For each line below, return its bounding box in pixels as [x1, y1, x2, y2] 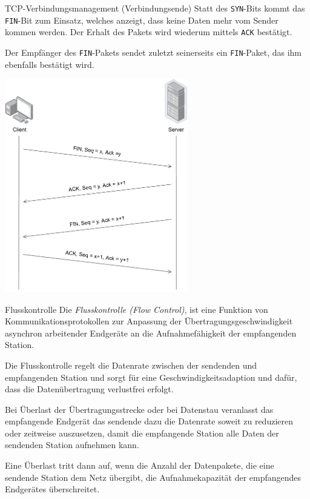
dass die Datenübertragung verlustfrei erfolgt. [5, 383, 174, 395]
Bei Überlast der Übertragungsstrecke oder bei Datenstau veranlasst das [5, 403, 274, 415]
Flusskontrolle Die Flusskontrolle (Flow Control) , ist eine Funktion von [5, 303, 268, 315]
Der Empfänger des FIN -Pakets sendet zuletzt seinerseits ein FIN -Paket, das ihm [5, 45, 302, 58]
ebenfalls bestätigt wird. [5, 58, 94, 70]
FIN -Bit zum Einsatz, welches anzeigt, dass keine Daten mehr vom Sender [5, 13, 279, 26]
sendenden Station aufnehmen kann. [5, 438, 139, 451]
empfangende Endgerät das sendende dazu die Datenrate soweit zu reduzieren [5, 415, 293, 427]
